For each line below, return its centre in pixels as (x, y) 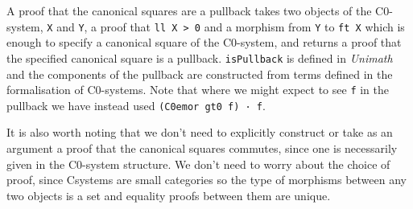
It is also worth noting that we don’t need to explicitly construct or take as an (200, 132)
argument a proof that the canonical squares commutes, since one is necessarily (202, 148)
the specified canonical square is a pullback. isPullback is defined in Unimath (200, 57)
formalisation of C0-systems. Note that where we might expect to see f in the (198, 90)
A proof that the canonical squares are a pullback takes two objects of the (189, 10)
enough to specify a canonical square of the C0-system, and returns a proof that (204, 42)
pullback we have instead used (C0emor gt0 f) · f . (136, 105)
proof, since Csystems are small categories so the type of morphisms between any (206, 180)
